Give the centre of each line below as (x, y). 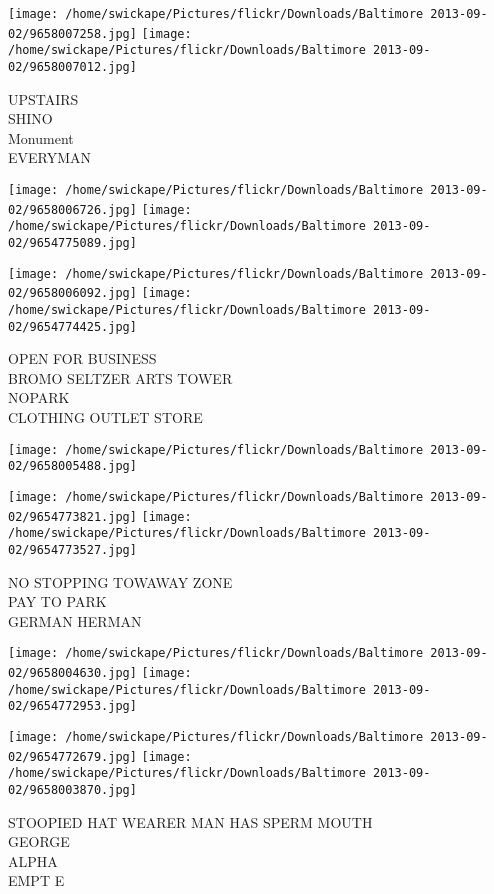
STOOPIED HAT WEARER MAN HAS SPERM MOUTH (190, 821)
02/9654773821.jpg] (72, 516)
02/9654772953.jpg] (72, 706)
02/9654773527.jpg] (72, 549)
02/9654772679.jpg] (72, 756)
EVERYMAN (50, 157)
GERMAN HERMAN (75, 620)
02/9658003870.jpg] (72, 789)
